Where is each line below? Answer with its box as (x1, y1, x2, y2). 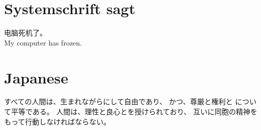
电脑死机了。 (4, 27, 47, 38)
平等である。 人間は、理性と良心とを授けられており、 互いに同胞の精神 (11, 106, 250, 117)
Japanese (4, 67, 68, 88)
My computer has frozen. (4, 37, 82, 48)
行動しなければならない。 (25, 116, 111, 126)
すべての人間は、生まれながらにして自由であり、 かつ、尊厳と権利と (4, 96, 233, 107)
